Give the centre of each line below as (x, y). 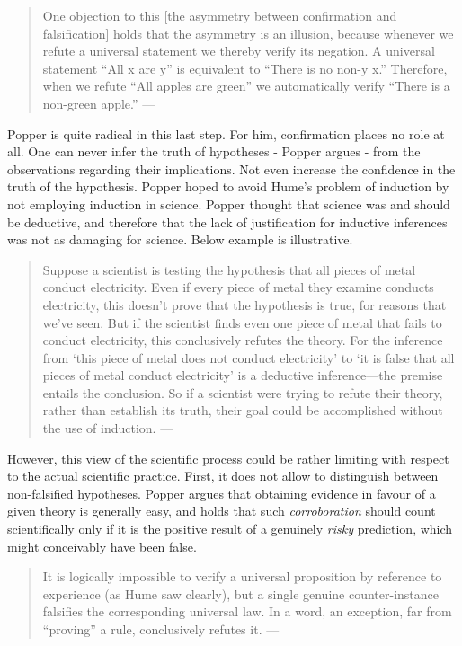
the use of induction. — (108, 428)
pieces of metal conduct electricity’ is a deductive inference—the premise (243, 375)
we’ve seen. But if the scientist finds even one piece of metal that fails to (242, 322)
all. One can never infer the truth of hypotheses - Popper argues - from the (214, 151)
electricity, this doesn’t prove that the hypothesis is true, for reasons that (244, 304)
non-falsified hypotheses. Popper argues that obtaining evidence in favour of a (222, 493)
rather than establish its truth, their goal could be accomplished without (243, 410)
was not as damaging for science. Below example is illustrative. (180, 239)
